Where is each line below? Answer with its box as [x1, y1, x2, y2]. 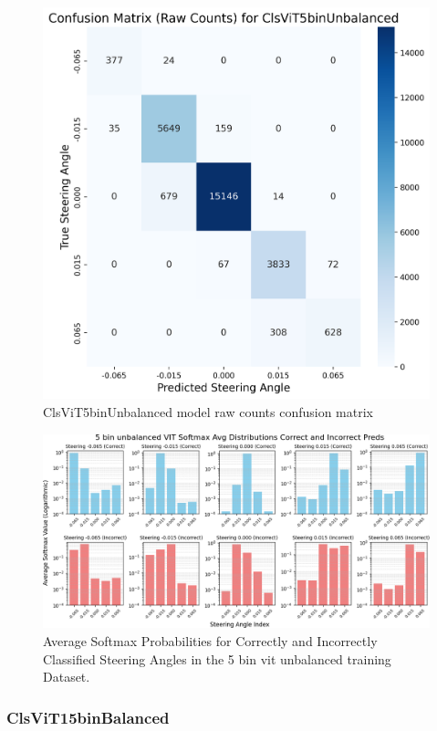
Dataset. [43, 667, 90, 686]
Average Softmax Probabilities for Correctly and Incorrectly [43, 632, 378, 651]
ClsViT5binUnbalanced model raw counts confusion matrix [43, 402, 373, 422]
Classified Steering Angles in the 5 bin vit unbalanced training [43, 649, 391, 668]
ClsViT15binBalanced [6, 705, 170, 728]
